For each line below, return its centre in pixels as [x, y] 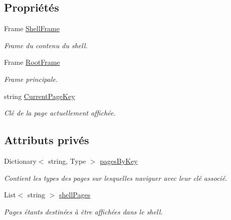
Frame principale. [31, 79]
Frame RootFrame [32, 62]
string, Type [67, 160]
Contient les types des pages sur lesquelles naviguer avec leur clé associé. [116, 178]
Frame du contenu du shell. [46, 45]
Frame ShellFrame [32, 28]
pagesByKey [119, 160]
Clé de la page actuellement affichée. [60, 113]
